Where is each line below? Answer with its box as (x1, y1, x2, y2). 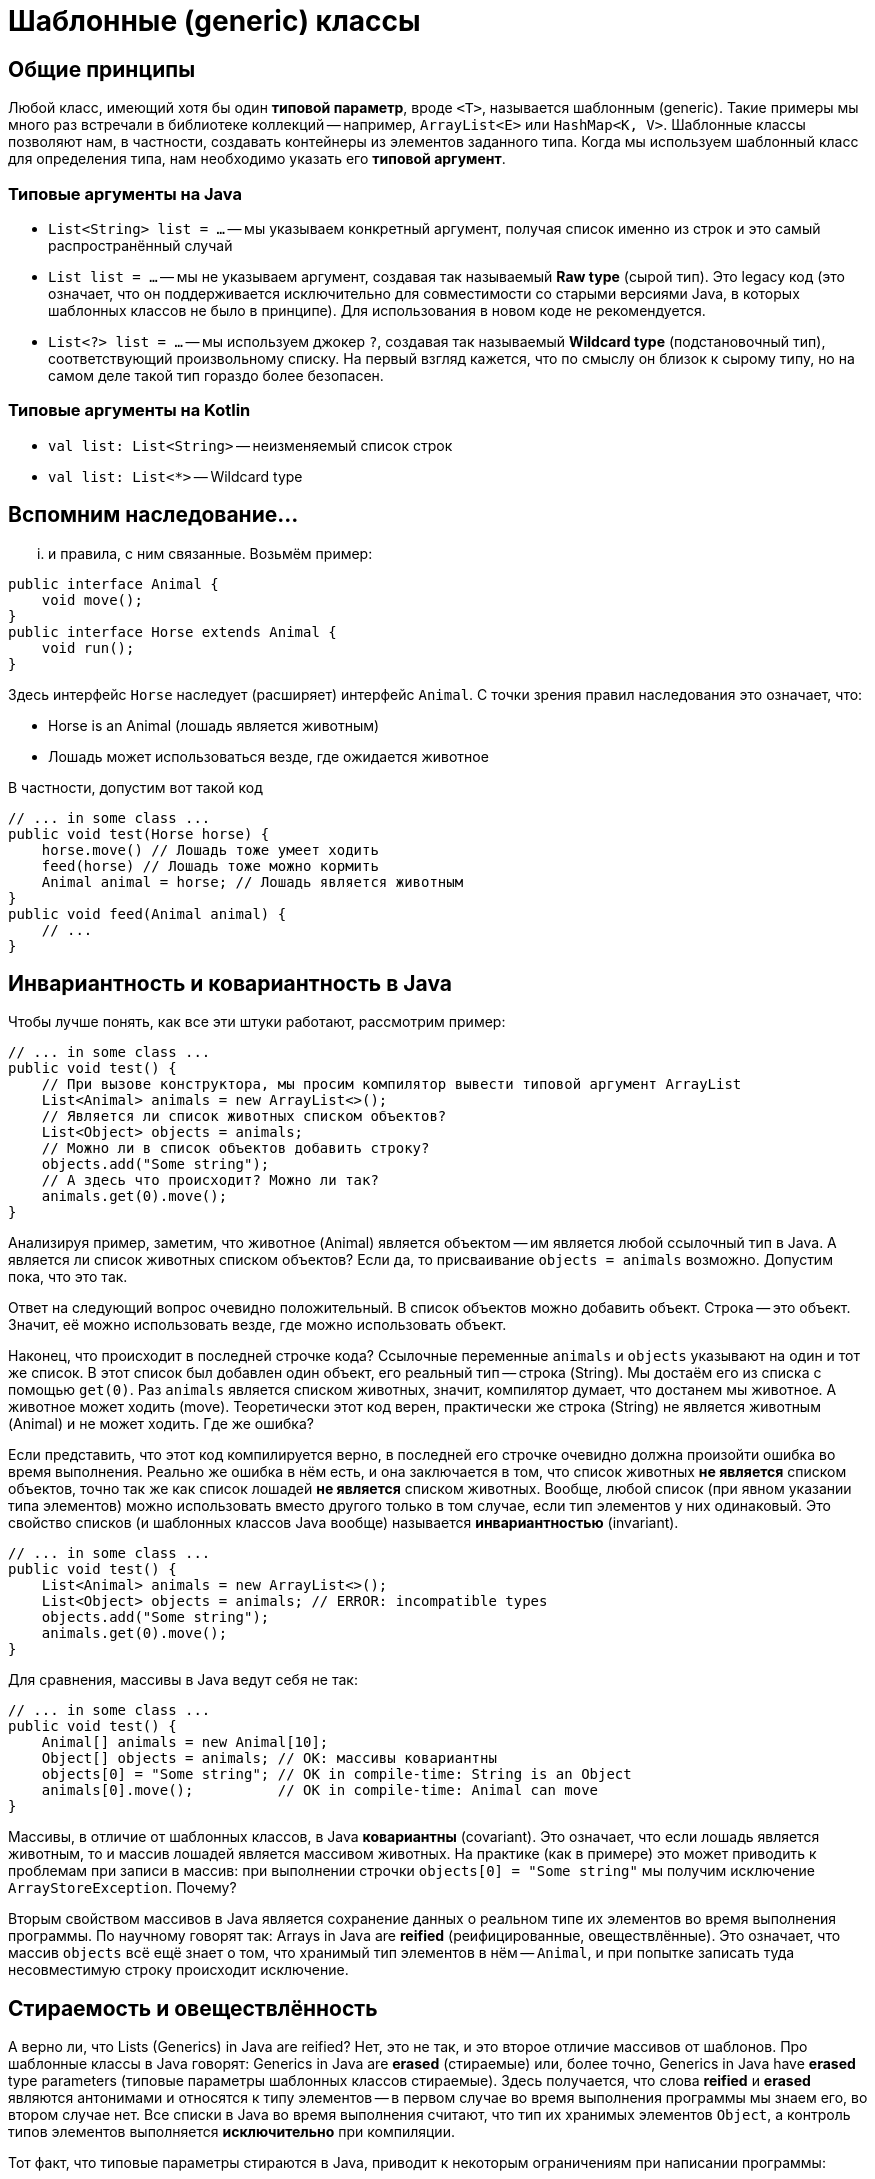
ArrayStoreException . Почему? (8, 1879, 237, 1897)
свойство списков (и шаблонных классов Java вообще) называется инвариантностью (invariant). (8, 1514, 679, 1532)
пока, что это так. (8, 1268, 128, 1286)
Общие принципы (8, 56, 196, 82)
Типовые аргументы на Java (8, 183, 242, 204)
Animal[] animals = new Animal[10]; (41, 1734, 329, 1751)
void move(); (41, 591, 143, 608)
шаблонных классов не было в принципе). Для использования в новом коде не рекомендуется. (48, 301, 706, 319)
